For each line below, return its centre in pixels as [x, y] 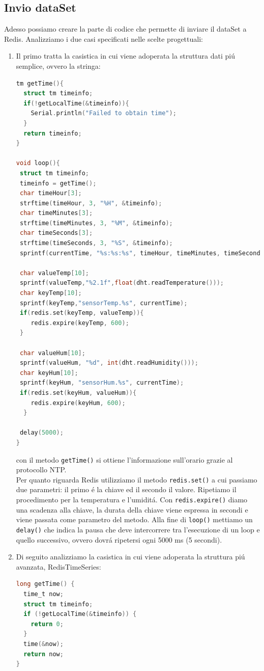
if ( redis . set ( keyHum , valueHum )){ [78, 393]
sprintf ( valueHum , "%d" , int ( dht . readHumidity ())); [109, 363]
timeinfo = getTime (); [58, 183]
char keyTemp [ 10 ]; [51, 293]
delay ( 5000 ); [41, 433]
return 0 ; [47, 624]
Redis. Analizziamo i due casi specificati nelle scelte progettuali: [104, 38]
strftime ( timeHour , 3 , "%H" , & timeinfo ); [91, 203]
